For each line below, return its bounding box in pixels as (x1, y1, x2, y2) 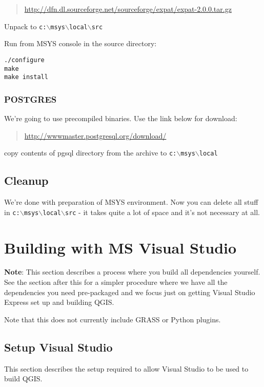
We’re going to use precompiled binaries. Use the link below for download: (4, 113, 237, 124)
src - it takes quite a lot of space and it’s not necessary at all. (65, 206, 260, 217)
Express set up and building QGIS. (4, 297, 114, 307)
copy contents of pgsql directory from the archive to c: (4, 147, 177, 158)
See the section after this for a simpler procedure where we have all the (4, 277, 228, 287)
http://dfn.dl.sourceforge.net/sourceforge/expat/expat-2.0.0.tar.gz (24, 4, 232, 14)
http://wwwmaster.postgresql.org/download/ (24, 130, 167, 141)
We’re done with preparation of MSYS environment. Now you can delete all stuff (4, 197, 258, 207)
